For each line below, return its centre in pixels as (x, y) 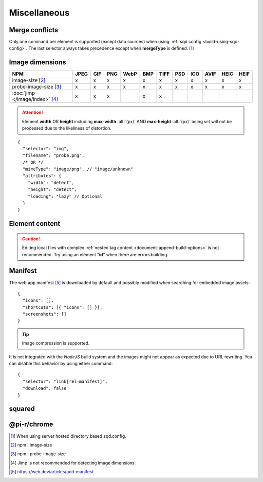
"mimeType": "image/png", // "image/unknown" (78, 169)
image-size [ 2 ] (29, 80)
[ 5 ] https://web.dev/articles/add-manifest (52, 472)
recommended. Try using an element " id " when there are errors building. (95, 254)
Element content (35, 224)
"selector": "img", (46, 149)
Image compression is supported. (56, 343)
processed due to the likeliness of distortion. (67, 128)
